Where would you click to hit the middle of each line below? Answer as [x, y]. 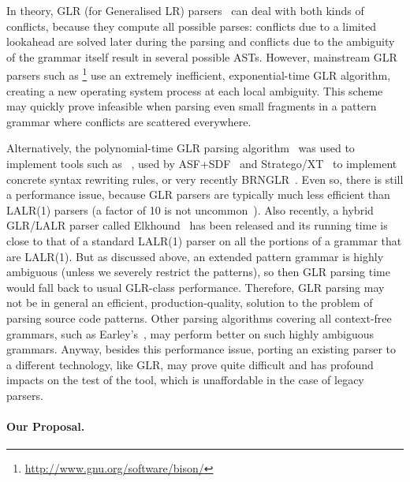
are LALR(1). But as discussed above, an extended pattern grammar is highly [195, 256]
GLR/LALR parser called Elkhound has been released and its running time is [197, 225]
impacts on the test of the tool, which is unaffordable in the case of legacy [185, 380]
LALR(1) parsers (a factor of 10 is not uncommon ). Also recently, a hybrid [190, 209]
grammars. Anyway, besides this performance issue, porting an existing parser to [201, 349]
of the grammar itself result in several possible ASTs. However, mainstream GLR [202, 56]
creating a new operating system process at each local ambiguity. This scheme [195, 90]
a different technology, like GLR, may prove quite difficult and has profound [190, 364]
